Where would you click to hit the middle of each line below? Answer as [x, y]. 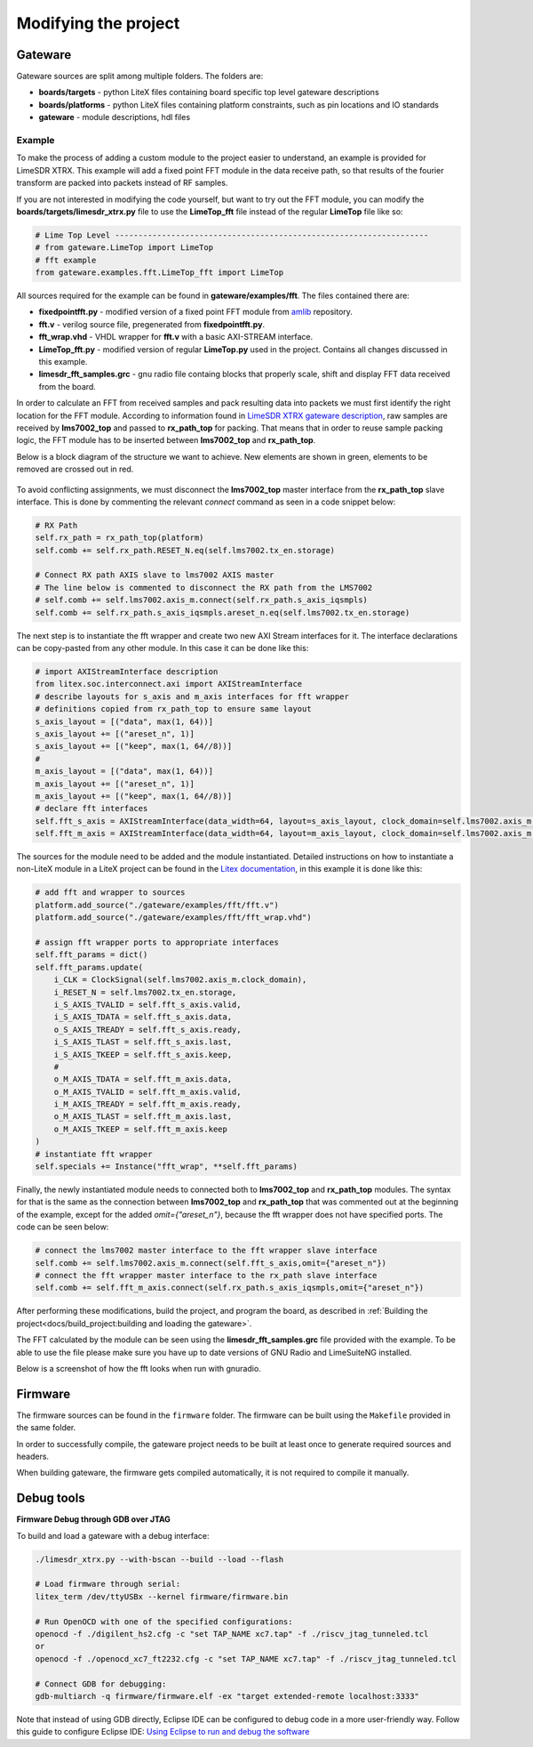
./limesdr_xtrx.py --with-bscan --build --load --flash [159, 1559]
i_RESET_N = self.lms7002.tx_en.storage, [145, 992]
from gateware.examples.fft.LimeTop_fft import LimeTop [159, 273]
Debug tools [51, 1498]
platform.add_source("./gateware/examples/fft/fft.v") [157, 905]
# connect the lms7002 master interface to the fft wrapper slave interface [206, 1251]
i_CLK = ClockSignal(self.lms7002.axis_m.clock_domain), [180, 980]
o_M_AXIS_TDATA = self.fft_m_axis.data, [143, 1079]
